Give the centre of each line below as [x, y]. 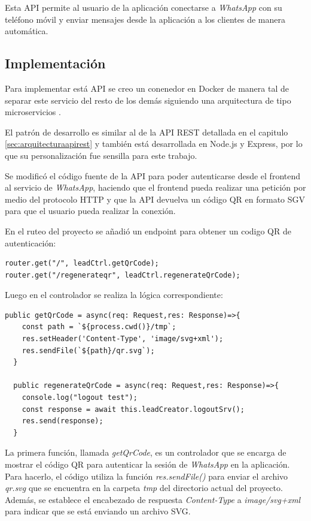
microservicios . [33, 112]
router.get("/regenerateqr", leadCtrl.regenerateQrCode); [123, 275]
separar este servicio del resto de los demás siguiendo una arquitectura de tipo [148, 100]
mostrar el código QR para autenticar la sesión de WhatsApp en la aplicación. [147, 464]
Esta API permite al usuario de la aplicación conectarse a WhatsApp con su [144, 7]
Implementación [55, 63]
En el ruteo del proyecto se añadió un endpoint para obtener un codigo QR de [148, 231]
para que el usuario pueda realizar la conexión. [90, 211]
